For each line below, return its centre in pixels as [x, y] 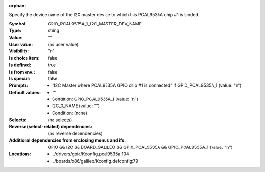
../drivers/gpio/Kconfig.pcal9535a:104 [91, 154]
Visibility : [19, 51]
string [54, 31]
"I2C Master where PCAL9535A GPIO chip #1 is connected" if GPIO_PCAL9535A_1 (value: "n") [147, 85]
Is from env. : [22, 72]
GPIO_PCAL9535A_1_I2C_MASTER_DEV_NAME [95, 24]
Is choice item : [24, 58]
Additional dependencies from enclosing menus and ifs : [67, 140]
